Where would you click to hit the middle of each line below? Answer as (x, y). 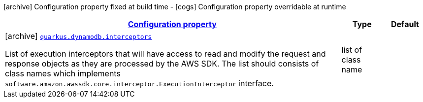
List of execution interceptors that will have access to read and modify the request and (165, 54)
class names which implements (63, 73)
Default (405, 24)
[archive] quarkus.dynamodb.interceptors (79, 36)
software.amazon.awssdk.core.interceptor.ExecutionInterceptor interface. (139, 83)
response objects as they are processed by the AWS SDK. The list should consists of (162, 64)
